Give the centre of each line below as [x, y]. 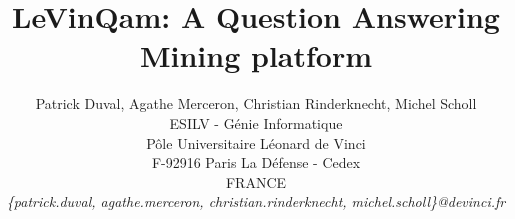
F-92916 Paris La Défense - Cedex [256, 162]
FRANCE [256, 181]
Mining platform [256, 55]
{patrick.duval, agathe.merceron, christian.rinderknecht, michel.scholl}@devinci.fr [256, 201]
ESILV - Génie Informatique [256, 122]
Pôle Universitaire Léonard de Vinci [256, 142]
